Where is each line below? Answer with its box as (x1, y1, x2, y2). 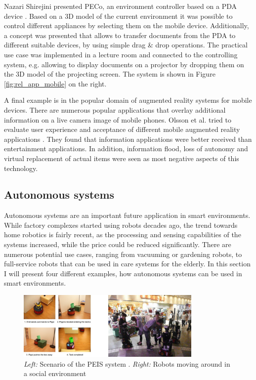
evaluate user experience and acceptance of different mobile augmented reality (4, 124, 240, 134)
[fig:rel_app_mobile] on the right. (4, 78, 107, 88)
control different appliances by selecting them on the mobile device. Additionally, (4, 20, 249, 31)
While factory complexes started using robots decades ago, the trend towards (4, 219, 238, 230)
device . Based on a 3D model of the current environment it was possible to (4, 10, 233, 21)
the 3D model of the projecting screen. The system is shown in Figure (4, 69, 215, 79)
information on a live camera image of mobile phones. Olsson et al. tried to (4, 114, 231, 125)
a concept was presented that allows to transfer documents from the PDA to (4, 30, 236, 40)
